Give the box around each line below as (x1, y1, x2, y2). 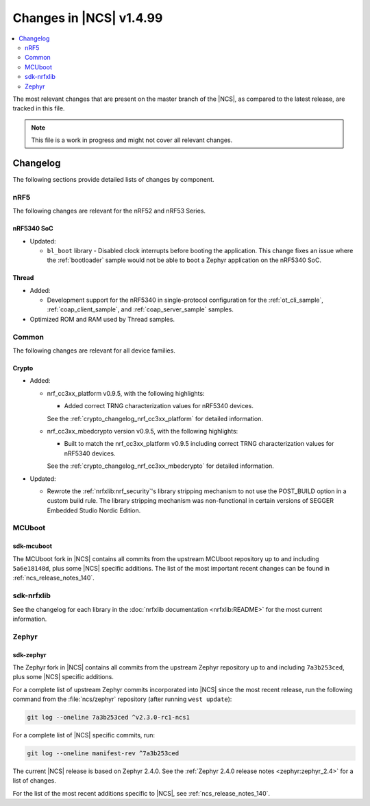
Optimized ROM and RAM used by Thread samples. (29, 315, 175, 323)
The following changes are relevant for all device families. (12, 346, 176, 355)
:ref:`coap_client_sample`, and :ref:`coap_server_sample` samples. (47, 305, 234, 313)
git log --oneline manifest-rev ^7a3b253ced (27, 750, 180, 757)
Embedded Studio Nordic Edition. (47, 506, 141, 514)
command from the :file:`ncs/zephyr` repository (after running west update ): (12, 695, 232, 703)
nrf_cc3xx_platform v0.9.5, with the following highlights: (47, 389, 205, 397)
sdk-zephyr (12, 650, 47, 659)
